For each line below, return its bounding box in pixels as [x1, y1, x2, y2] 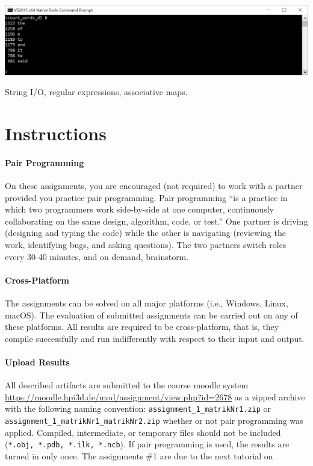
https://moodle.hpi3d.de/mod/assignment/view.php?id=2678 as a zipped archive [5, 390, 305, 403]
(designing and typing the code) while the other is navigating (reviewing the [5, 226, 286, 239]
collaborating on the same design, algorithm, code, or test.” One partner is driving [5, 214, 308, 227]
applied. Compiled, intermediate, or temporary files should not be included [5, 426, 281, 438]
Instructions [5, 121, 107, 146]
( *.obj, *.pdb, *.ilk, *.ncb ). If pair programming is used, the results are [5, 438, 290, 450]
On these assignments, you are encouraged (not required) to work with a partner [5, 179, 303, 191]
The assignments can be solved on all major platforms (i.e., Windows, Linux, [5, 296, 288, 309]
